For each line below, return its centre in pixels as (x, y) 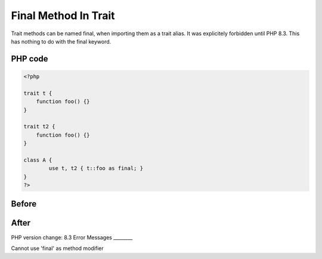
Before (24, 204)
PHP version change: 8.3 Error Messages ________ (72, 237)
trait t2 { (39, 127)
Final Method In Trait (63, 16)
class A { (38, 160)
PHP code (30, 59)
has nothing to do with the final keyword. (61, 41)
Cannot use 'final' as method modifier (57, 248)
